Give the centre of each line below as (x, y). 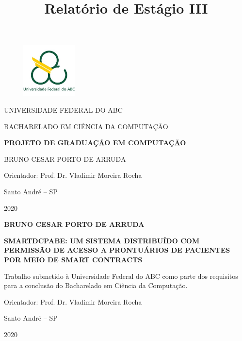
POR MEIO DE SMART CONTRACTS (73, 259)
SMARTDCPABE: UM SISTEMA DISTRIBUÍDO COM (102, 240)
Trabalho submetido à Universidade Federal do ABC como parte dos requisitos (121, 276)
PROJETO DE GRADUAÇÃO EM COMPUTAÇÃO (95, 143)
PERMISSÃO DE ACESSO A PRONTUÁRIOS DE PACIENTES (117, 250)
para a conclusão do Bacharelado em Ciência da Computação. (96, 285)
